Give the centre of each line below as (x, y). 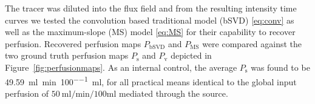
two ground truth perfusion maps (67, 55)
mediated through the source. (174, 93)
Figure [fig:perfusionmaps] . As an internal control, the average (121, 67)
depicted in (191, 55)
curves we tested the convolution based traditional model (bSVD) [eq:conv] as (150, 20)
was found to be (280, 67)
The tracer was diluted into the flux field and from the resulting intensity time (151, 8)
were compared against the (252, 43)
